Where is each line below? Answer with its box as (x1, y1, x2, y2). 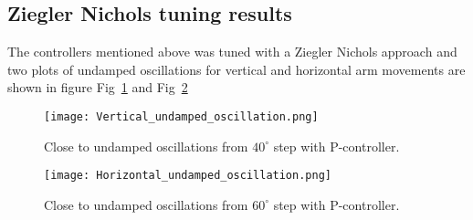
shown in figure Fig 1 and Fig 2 (7, 78, 188, 97)
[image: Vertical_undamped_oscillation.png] (44, 110, 319, 123)
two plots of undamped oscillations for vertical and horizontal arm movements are (7, 59, 466, 79)
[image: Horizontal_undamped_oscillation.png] (44, 169, 331, 183)
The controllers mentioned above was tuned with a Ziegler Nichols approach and (7, 42, 457, 61)
